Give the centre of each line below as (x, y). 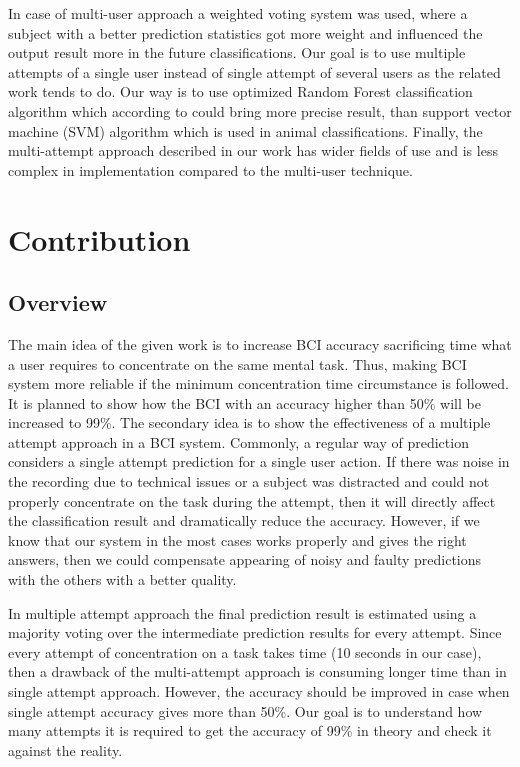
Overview (58, 302)
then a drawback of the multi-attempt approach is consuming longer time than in (257, 671)
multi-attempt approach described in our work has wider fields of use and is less (253, 150)
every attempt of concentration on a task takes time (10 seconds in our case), (245, 651)
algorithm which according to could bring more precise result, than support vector (260, 110)
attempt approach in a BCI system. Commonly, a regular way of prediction (238, 441)
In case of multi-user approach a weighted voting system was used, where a (238, 13)
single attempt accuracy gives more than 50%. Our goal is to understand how (245, 710)
